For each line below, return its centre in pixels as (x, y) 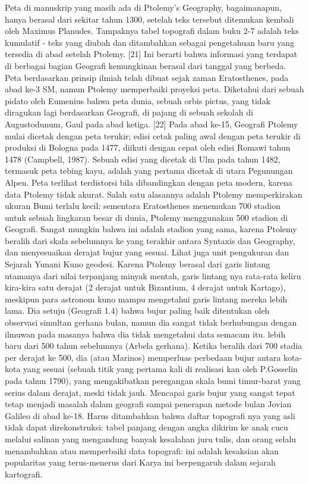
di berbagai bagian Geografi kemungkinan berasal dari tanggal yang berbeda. (146, 65)
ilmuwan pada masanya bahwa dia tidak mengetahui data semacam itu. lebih (145, 334)
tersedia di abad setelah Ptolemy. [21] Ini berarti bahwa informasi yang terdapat (151, 54)
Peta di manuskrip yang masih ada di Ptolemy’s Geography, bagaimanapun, (143, 7)
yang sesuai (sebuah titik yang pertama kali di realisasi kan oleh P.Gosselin (160, 369)
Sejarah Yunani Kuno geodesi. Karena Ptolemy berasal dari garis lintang (138, 264)
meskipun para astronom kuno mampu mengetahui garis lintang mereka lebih (146, 299)
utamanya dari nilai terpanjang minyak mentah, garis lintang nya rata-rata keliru (153, 275)
